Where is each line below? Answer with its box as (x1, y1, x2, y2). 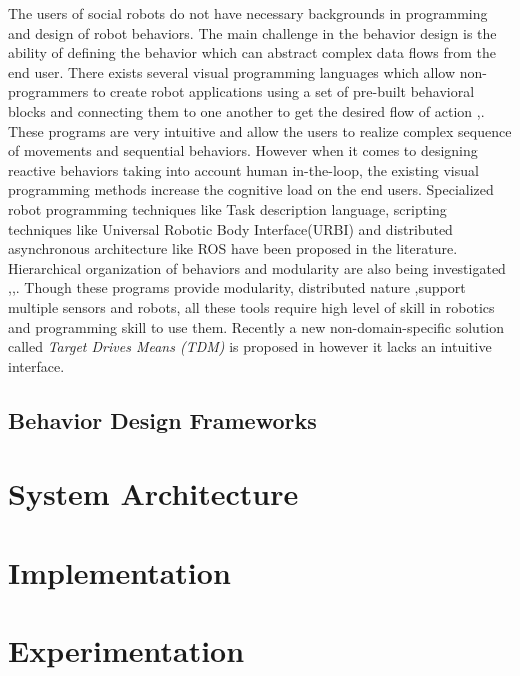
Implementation (8, 551, 231, 592)
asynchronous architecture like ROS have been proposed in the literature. (8, 238, 458, 259)
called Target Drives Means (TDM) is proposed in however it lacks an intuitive (8, 336, 492, 357)
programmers (8, 81, 89, 102)
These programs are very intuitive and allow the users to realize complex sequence (8, 120, 512, 141)
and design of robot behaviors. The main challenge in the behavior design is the (8, 22, 497, 43)
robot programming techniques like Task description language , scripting (8, 198, 447, 219)
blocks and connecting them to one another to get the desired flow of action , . (8, 100, 485, 121)
